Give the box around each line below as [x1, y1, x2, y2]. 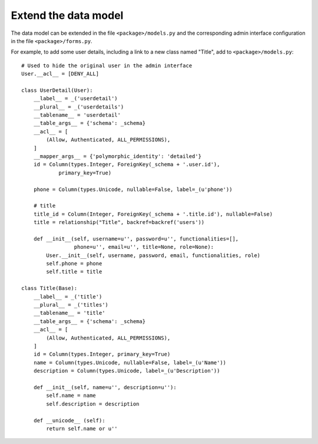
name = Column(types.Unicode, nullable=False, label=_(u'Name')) [33, 359, 227, 366]
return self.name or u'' [46, 425, 118, 432]
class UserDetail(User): [21, 87, 93, 94]
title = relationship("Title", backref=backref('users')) [33, 219, 205, 226]
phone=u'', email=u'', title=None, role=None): [74, 244, 214, 251]
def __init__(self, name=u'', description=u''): [33, 384, 177, 390]
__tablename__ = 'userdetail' [33, 112, 121, 119]
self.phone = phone [46, 260, 102, 267]
